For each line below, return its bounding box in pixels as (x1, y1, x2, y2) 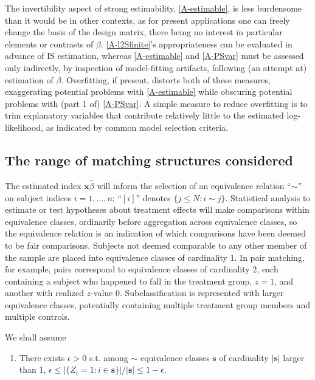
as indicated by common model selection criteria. (46, 120, 228, 133)
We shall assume (5, 331, 66, 344)
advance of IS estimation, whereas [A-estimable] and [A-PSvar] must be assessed (5, 49, 304, 62)
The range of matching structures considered (5, 150, 293, 169)
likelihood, (5, 120, 44, 133)
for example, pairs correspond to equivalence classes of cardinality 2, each (5, 263, 279, 275)
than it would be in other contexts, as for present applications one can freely (5, 13, 290, 26)
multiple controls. (5, 310, 70, 323)
